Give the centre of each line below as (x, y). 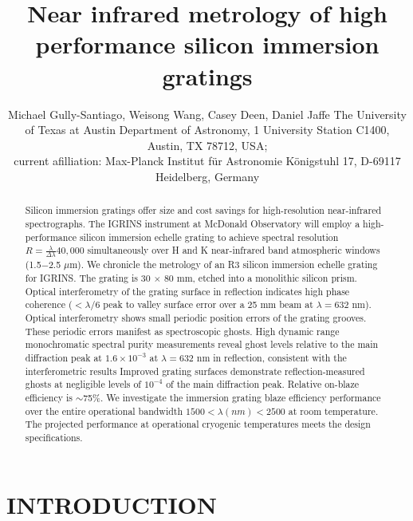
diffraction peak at (63, 357)
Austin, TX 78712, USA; (207, 145)
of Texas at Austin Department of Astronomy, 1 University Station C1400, (207, 130)
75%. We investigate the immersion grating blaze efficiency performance (232, 397)
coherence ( (49, 304)
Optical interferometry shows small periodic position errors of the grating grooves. (196, 317)
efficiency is (49, 397)
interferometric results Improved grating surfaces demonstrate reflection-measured (195, 371)
